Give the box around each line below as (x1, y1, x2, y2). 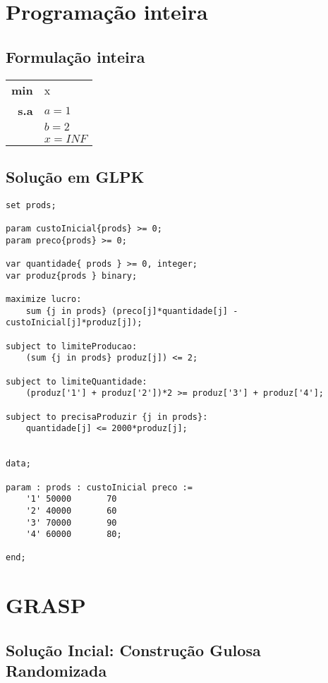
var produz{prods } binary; (6, 270, 138, 281)
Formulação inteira (6, 45, 145, 67)
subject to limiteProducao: (6, 341, 138, 351)
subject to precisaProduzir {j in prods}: (6, 411, 208, 422)
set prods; (6, 200, 56, 210)
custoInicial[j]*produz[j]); (6, 318, 142, 328)
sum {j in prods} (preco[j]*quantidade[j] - (25, 306, 238, 316)
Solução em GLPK (6, 165, 145, 187)
